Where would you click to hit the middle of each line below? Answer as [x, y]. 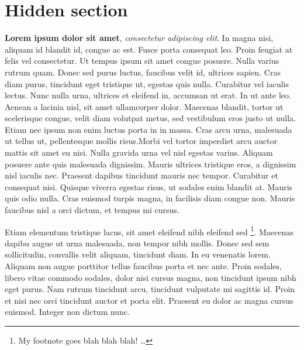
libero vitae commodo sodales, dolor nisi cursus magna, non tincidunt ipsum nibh [151, 277]
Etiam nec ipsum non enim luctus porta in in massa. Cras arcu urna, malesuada [148, 129]
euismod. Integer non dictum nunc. [68, 312]
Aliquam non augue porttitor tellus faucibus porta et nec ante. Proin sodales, [143, 266]
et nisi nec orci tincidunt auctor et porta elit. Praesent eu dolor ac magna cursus [149, 300]
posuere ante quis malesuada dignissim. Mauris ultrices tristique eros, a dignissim [151, 164]
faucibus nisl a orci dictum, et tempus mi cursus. [92, 210]
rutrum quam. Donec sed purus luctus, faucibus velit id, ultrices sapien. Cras [143, 72]
